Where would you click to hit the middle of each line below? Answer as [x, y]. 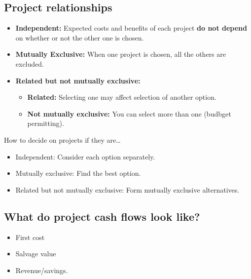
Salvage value [36, 254]
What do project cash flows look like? [102, 216]
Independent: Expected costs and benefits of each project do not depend [131, 28]
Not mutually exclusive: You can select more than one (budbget [129, 113]
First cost [30, 237]
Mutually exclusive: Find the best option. [78, 173]
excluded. [30, 63]
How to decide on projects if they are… [62, 139]
